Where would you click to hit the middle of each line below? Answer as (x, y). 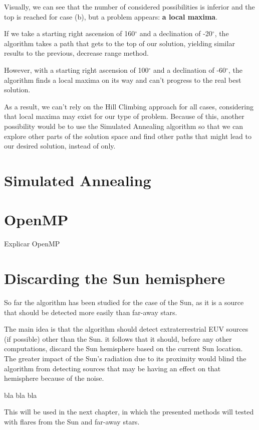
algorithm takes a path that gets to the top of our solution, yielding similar (119, 43)
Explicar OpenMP (32, 244)
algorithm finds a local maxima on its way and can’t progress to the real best (123, 80)
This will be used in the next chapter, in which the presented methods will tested (129, 412)
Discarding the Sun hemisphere (115, 278)
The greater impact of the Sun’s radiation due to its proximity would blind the (125, 358)
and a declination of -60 (190, 69)
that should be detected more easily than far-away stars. (91, 312)
